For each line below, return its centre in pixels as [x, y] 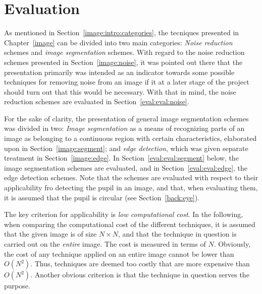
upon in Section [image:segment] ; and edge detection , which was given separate [126, 148]
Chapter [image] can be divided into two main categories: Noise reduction [118, 42]
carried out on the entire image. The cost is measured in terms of [105, 244]
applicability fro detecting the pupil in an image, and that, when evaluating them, [131, 188]
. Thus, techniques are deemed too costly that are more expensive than [140, 264]
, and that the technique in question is [177, 234]
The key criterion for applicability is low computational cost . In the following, [124, 214]
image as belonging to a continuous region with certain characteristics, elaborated [130, 138]
